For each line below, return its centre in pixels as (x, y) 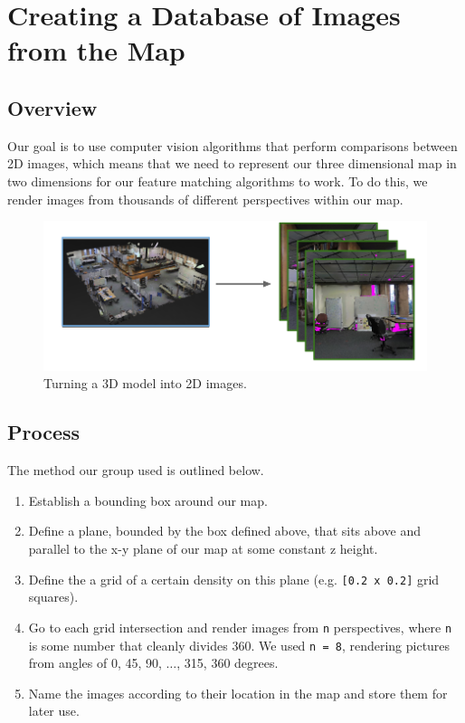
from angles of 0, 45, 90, (95, 663)
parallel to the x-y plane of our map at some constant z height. (203, 549)
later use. (54, 711)
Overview (52, 107)
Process (44, 432)
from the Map (96, 50)
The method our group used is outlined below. (136, 470)
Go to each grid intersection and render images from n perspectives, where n (240, 627)
